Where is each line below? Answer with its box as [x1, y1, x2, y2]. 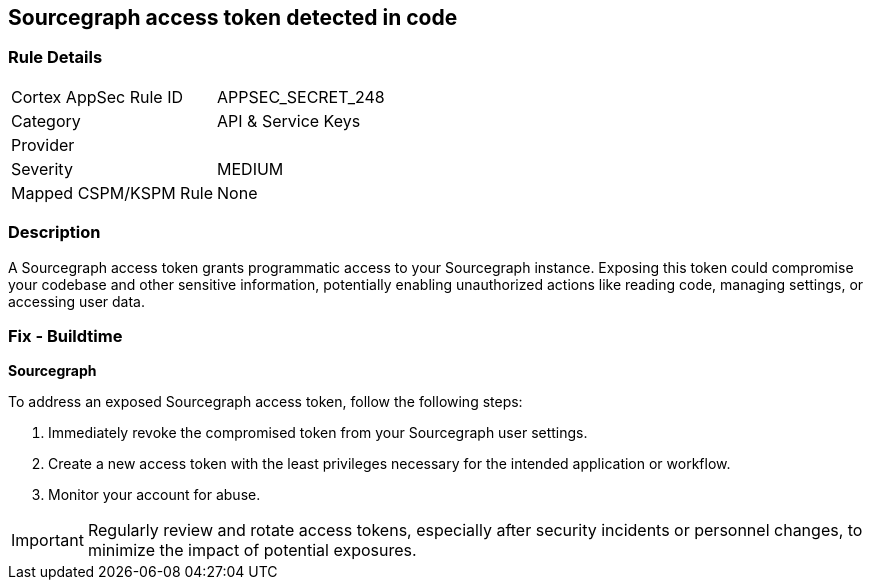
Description [8, 222, 101, 243]
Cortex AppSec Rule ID [11, 86, 184, 107]
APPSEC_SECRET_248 [217, 86, 385, 107]
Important [11, 530, 84, 551]
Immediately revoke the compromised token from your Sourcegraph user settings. [48, 424, 588, 442]
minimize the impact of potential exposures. [87, 540, 417, 561]
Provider [11, 134, 75, 155]
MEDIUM [217, 158, 284, 179]
